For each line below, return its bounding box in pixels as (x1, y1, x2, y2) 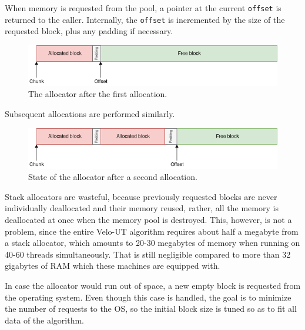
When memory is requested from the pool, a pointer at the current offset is (5, 2, 281, 14)
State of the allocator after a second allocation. (28, 171, 197, 183)
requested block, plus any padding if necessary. (5, 25, 173, 37)
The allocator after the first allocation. (28, 88, 167, 100)
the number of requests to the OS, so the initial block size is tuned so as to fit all (5, 302, 297, 315)
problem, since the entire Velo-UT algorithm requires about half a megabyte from (5, 225, 299, 237)
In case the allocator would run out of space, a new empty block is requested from (5, 279, 301, 291)
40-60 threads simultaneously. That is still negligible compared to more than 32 (5, 248, 291, 260)
